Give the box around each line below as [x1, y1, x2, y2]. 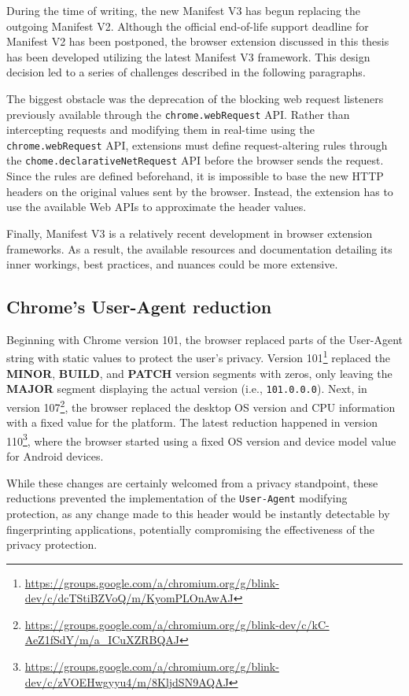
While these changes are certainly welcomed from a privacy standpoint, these [6, 474, 378, 491]
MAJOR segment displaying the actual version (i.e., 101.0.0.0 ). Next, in [6, 380, 367, 397]
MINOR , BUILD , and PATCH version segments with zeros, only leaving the [6, 365, 392, 381]
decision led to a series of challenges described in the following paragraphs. [6, 64, 366, 80]
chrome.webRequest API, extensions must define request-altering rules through [6, 136, 388, 153]
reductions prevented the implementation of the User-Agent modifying [6, 490, 348, 506]
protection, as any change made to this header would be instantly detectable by [6, 505, 390, 521]
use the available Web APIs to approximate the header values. [6, 198, 307, 215]
